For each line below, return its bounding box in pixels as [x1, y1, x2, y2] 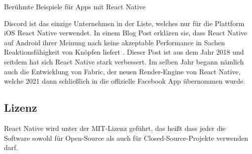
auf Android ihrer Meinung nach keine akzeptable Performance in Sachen [4, 37, 225, 47]
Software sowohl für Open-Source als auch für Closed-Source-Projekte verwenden [4, 132, 248, 143]
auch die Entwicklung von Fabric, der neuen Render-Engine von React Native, [4, 66, 241, 76]
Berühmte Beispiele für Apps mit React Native [4, 1, 145, 11]
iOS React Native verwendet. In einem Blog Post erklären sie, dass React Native [4, 28, 248, 38]
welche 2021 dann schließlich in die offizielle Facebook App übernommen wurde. [4, 76, 246, 86]
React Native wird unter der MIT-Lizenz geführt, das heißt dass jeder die [4, 123, 226, 133]
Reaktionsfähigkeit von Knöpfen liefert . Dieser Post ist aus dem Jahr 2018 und [4, 47, 244, 57]
